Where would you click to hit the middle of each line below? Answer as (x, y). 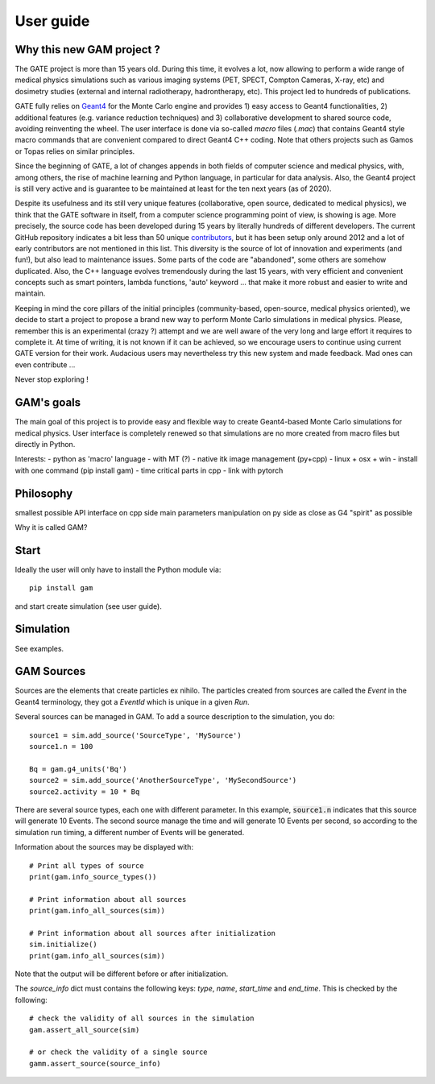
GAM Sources (50, 671)
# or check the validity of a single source (119, 1052)
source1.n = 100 (61, 747)
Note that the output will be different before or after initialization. (122, 974)
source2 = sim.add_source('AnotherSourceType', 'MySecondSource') (163, 780)
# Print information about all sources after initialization (152, 933)
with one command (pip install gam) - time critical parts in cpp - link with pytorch (149, 470)
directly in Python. (45, 444)
